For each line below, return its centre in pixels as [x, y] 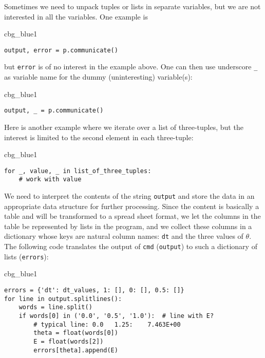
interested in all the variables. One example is [76, 16]
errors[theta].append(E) [76, 350]
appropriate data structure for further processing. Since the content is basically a [132, 206]
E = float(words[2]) [69, 341]
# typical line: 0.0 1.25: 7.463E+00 [107, 324]
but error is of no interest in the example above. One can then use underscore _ [131, 67]
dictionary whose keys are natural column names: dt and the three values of [124, 236]
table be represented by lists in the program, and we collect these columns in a [128, 226]
